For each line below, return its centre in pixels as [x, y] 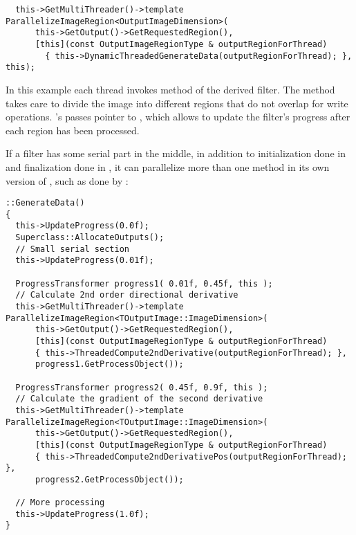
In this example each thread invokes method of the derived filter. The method [170, 89]
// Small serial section [72, 249]
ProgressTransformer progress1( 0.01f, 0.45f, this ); [144, 283]
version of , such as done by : [67, 180]
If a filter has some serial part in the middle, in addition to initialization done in [176, 153]
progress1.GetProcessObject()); [109, 364]
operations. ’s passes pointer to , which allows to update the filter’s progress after [178, 117]
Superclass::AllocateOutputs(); [90, 238]
